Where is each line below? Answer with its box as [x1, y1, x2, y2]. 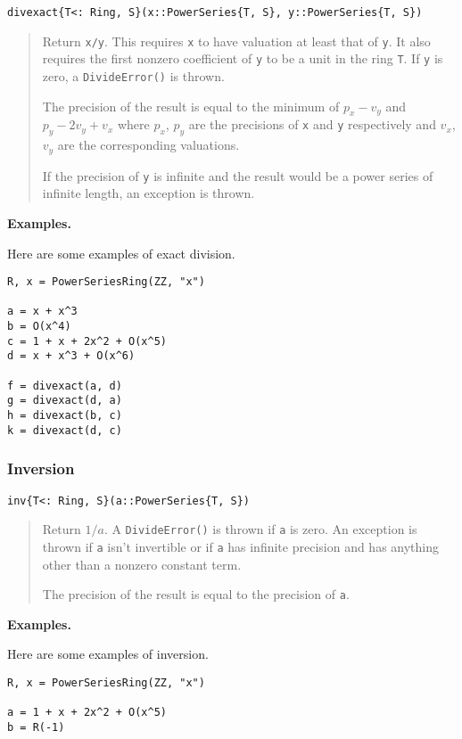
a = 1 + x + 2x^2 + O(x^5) [7, 706, 167, 719]
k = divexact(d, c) [7, 423, 122, 437]
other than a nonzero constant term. [42, 554, 242, 573]
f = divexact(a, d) [7, 379, 122, 392]
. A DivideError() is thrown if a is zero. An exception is [103, 520, 417, 538]
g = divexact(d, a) [7, 394, 122, 407]
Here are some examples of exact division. [7, 243, 235, 262]
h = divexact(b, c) [7, 409, 122, 423]
